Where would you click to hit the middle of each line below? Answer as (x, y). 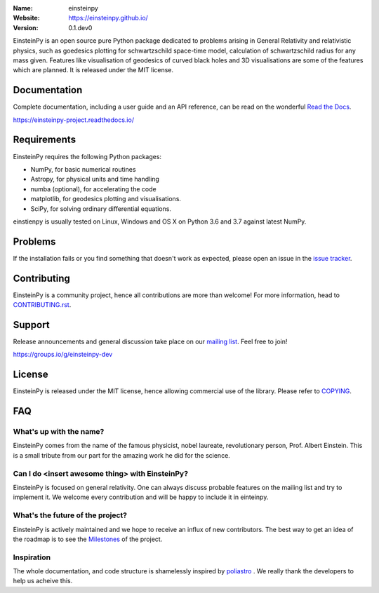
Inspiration (32, 557)
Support (31, 325)
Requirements (45, 140)
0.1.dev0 (80, 27)
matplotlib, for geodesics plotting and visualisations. (106, 199)
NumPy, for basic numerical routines (83, 169)
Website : (26, 18)
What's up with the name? (59, 432)
